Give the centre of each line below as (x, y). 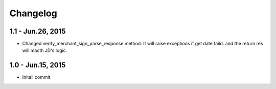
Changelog (33, 13)
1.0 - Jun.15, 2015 (38, 65)
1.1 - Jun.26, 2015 (38, 31)
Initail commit (36, 77)
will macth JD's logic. (45, 50)
